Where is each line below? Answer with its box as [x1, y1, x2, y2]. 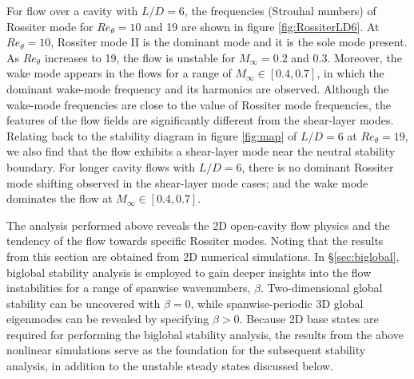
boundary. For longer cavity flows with [6, 158, 196, 175]
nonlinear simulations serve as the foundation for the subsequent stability [6, 341, 366, 358]
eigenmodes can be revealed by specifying [6, 310, 209, 327]
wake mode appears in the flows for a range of [6, 65, 232, 81]
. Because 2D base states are [239, 310, 379, 327]
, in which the [316, 65, 384, 81]
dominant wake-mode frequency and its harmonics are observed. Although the [6, 80, 389, 97]
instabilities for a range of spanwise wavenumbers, [6, 279, 251, 296]
